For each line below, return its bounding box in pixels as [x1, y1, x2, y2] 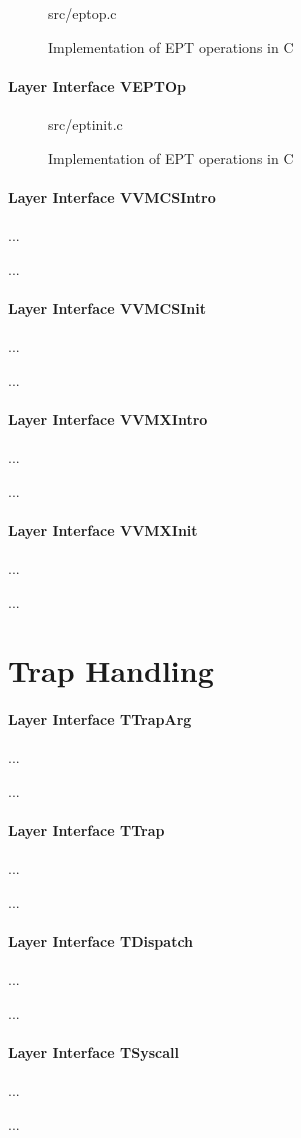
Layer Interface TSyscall [8, 1042, 179, 1063]
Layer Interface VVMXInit [8, 519, 198, 540]
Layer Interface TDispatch [8, 931, 194, 952]
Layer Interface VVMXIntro [8, 408, 208, 429]
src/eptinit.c [48, 113, 123, 134]
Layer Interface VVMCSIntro [8, 186, 216, 207]
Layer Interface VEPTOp [8, 75, 186, 96]
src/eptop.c [48, 3, 117, 23]
